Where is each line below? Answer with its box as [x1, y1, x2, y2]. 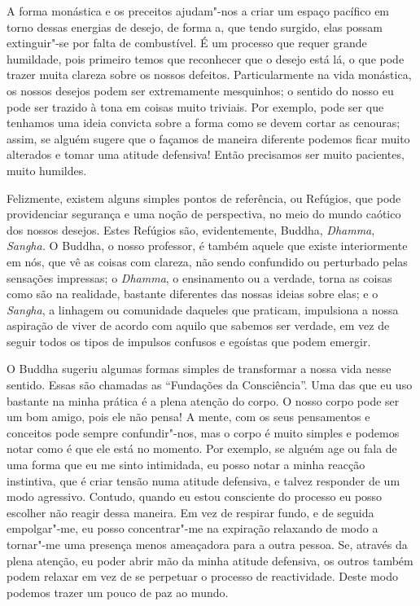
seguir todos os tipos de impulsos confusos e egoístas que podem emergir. [7, 332, 371, 349]
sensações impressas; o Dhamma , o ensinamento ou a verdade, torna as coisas [7, 269, 392, 286]
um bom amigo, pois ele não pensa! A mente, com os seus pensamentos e [7, 408, 370, 425]
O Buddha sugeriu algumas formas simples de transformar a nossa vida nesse [7, 360, 392, 377]
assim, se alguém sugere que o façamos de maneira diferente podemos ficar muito [7, 130, 410, 147]
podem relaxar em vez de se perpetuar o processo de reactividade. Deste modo [7, 568, 398, 585]
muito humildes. [7, 161, 87, 178]
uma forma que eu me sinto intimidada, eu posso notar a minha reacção [7, 456, 365, 473]
